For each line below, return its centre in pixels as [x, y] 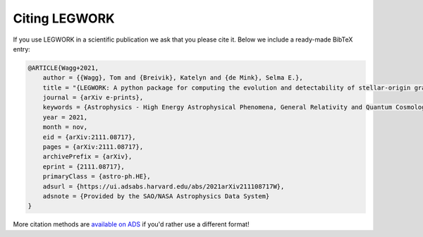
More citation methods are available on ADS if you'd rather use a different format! [131, 224]
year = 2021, [65, 117]
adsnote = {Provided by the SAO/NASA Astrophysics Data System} [156, 196]
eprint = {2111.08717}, [84, 166]
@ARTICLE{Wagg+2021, [63, 68]
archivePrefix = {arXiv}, [87, 157]
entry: [22, 49]
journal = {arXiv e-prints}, [93, 98]
